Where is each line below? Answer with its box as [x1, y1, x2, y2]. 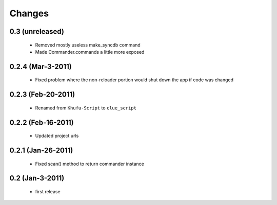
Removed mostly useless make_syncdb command [35, 41, 141, 48]
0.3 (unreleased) [9, 27, 64, 36]
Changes [9, 8, 49, 19]
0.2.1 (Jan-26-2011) [9, 146, 73, 154]
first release [35, 188, 61, 194]
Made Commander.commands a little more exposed [35, 49, 145, 55]
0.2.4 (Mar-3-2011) [9, 62, 72, 71]
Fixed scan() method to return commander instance [35, 161, 145, 167]
